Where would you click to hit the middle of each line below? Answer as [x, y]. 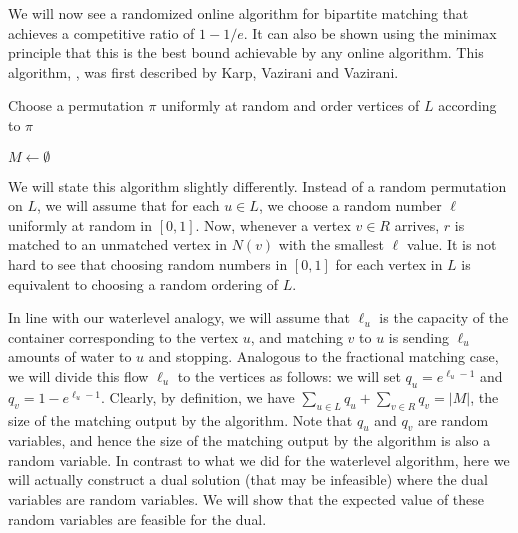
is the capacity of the [444, 317]
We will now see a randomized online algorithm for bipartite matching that [238, 13]
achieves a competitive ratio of [101, 32]
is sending [418, 336]
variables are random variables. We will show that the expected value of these [246, 499]
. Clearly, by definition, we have [198, 396]
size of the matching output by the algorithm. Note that [180, 419]
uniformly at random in [80, 224]
